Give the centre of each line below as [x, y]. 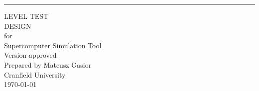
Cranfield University [35, 74]
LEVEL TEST [26, 16]
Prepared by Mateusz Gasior [48, 64]
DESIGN [18, 26]
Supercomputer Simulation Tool [53, 45]
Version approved [30, 55]
